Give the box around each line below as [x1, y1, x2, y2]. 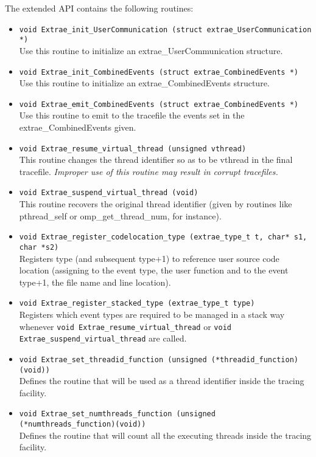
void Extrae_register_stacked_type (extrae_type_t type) [19, 299, 255, 308]
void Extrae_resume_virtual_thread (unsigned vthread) [19, 144, 247, 153]
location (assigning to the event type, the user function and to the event [19, 264, 289, 277]
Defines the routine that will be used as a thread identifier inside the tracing [19, 374, 304, 387]
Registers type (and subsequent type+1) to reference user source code [19, 252, 279, 264]
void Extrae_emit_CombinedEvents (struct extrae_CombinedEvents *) [19, 100, 298, 109]
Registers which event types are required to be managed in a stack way [19, 308, 285, 321]
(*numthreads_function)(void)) [19, 420, 146, 429]
